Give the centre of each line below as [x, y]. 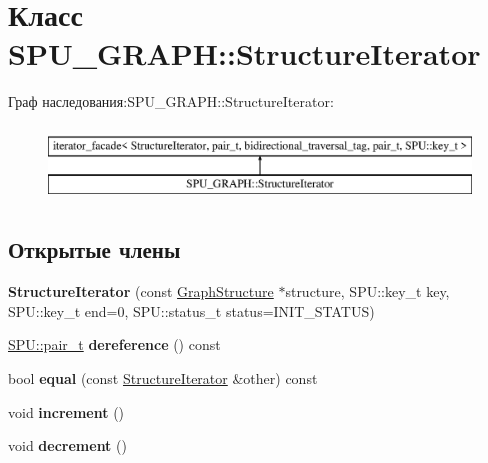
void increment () [66, 411]
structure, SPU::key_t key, [367, 291]
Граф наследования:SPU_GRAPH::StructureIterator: [171, 101]
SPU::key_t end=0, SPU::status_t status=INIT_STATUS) [191, 310]
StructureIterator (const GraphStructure [141, 291]
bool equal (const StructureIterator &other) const [163, 378]
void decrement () [67, 445]
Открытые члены [94, 249]
